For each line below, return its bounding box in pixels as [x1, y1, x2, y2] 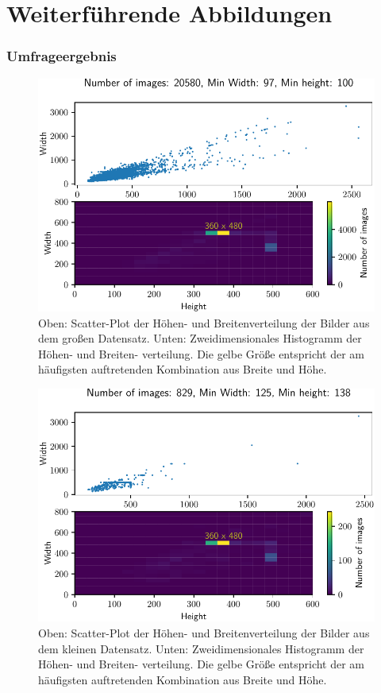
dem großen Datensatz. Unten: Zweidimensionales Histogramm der [38, 330, 362, 346]
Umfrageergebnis [6, 46, 117, 66]
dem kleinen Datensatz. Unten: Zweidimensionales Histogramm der [38, 640, 364, 656]
